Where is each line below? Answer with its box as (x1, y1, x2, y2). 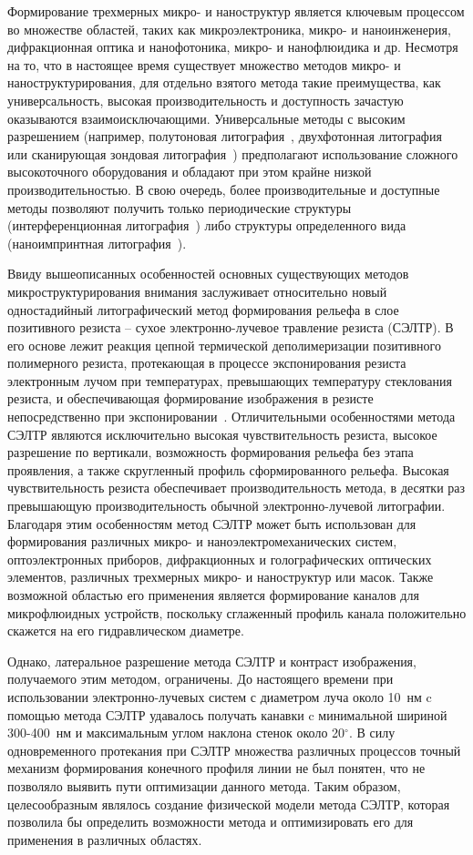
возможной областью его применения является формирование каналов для (7, 585, 419, 604)
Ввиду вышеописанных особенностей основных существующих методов (7, 264, 409, 283)
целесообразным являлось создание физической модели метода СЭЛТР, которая (7, 794, 450, 813)
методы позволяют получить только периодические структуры (7, 198, 352, 217)
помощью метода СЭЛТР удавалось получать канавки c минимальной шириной (7, 705, 447, 724)
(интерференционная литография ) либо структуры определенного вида (7, 216, 406, 235)
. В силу (348, 723, 396, 742)
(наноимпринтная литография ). (7, 233, 187, 252)
